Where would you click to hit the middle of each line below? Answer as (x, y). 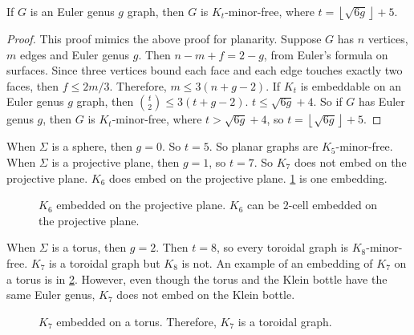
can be (263, 205)
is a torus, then (89, 247)
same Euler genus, (51, 295)
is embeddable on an (351, 85)
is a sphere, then (92, 146)
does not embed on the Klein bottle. (206, 295)
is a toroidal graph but (105, 262)
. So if (328, 101)
